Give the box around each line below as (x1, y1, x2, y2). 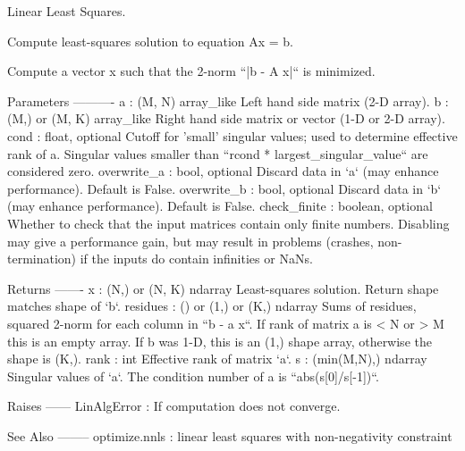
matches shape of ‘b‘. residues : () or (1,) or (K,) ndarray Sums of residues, (7, 296, 417, 315)
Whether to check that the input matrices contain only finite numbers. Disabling (7, 213, 450, 232)
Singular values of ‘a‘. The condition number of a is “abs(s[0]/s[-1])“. (7, 366, 379, 385)
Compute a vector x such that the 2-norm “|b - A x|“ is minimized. (7, 62, 376, 80)
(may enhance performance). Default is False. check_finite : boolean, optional (7, 196, 433, 215)
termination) (7, 249, 77, 268)
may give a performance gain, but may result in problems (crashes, (7, 231, 374, 250)
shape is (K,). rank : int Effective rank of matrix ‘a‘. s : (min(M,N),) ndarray (7, 349, 427, 368)
